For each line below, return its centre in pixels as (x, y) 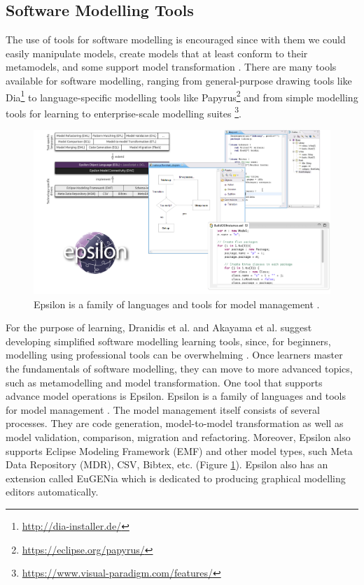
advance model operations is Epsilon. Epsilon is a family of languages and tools (176, 396)
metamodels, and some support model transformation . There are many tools (171, 67)
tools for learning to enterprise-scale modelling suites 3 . (124, 112)
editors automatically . (52, 492)
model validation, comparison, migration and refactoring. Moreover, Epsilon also (178, 437)
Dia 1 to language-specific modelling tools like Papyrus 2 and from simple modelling (182, 96)
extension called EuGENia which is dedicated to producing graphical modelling (176, 478)
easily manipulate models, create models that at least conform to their (157, 53)
